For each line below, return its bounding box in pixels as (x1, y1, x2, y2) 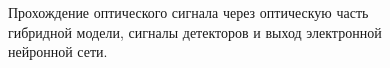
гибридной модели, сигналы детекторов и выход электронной (8, 21, 382, 42)
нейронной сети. (8, 41, 108, 62)
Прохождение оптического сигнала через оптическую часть (8, 2, 369, 22)
